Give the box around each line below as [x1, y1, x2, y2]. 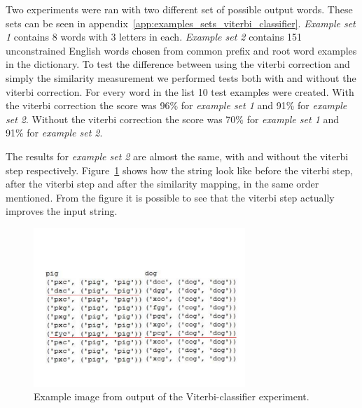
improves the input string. [6, 204, 118, 218]
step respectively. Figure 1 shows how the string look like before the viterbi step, [6, 162, 353, 177]
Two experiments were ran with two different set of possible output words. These [6, 2, 353, 16]
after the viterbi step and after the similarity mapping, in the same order [6, 176, 319, 191]
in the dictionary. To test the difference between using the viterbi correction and [6, 57, 350, 71]
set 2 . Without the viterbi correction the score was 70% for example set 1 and [6, 111, 340, 126]
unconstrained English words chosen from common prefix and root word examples [6, 43, 357, 57]
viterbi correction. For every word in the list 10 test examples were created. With [6, 84, 354, 99]
